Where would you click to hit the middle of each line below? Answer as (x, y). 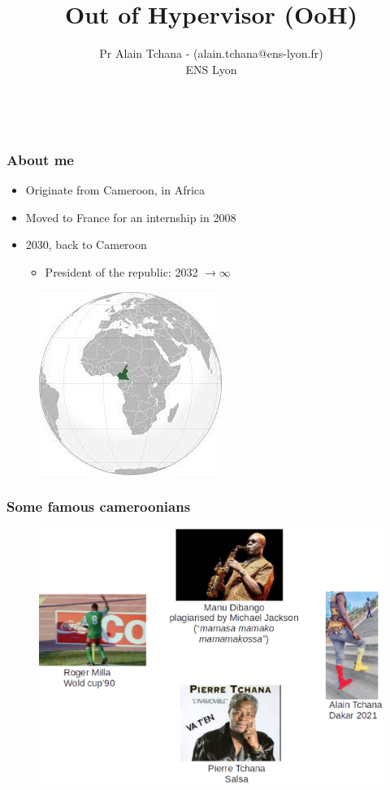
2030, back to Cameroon (86, 244)
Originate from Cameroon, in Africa (115, 190)
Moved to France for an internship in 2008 (131, 217)
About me (40, 159)
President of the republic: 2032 (121, 271)
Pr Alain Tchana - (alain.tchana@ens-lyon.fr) (211, 53)
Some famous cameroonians (99, 506)
